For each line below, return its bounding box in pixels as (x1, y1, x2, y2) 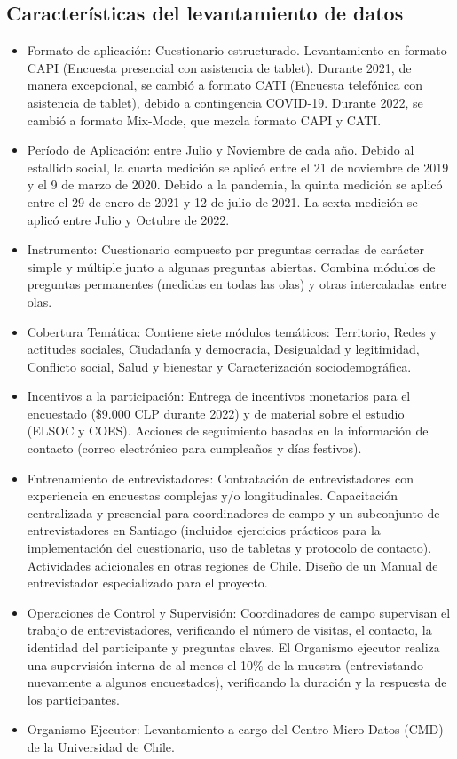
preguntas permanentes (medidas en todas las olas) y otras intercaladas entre (27, 275, 447, 293)
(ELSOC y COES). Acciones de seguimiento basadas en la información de (27, 421, 429, 440)
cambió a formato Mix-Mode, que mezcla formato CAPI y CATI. (27, 110, 382, 129)
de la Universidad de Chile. (27, 737, 175, 755)
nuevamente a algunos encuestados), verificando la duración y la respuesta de (27, 673, 447, 691)
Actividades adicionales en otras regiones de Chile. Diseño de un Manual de (27, 555, 438, 574)
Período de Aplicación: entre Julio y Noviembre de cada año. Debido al (27, 140, 414, 159)
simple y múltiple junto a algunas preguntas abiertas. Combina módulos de (27, 257, 436, 276)
